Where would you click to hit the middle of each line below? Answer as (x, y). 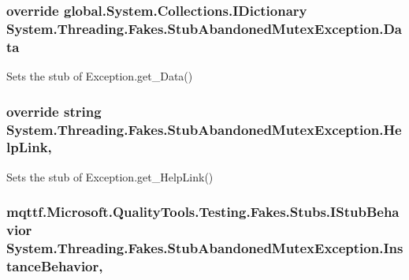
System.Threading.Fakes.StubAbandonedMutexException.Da (204, 28)
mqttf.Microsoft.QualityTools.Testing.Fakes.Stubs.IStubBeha (203, 212)
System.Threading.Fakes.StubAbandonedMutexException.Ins (205, 248)
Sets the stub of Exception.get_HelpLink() (110, 176)
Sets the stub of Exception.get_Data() (100, 76)
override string (54, 111)
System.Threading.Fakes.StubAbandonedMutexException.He (204, 129)
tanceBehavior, (55, 266)
